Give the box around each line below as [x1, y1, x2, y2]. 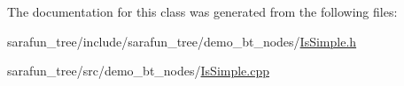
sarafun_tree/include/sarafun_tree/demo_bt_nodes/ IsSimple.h [7, 32, 357, 50]
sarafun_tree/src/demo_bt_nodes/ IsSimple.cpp [7, 61, 270, 80]
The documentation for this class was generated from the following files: [7, 3, 398, 20]
